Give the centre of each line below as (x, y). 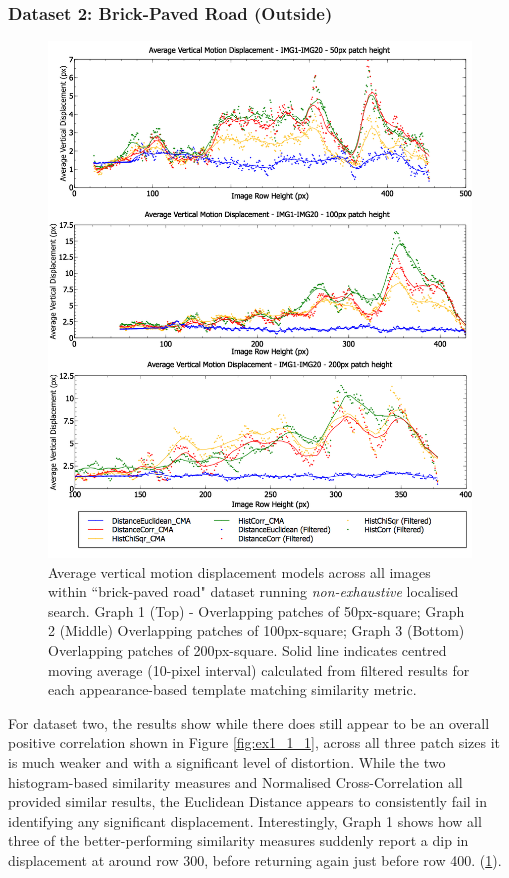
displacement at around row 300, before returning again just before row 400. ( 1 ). (255, 860)
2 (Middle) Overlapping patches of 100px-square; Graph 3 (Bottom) (256, 630)
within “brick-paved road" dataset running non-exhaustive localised (253, 591)
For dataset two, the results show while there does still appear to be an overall (249, 722)
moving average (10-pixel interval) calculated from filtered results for (259, 669)
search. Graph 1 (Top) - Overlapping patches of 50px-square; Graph (256, 610)
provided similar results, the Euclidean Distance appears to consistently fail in (248, 801)
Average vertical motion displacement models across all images (239, 571)
